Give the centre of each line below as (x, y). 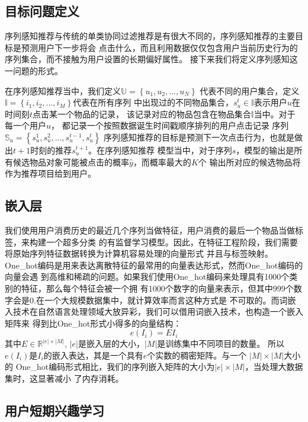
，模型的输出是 (265, 150)
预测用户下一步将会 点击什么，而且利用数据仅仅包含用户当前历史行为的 (159, 47)
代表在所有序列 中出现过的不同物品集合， (153, 102)
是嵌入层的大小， (111, 343)
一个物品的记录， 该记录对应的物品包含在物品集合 (154, 114)
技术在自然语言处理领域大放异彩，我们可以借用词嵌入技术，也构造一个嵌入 (158, 311)
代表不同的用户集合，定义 (250, 90)
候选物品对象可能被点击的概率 (71, 162)
